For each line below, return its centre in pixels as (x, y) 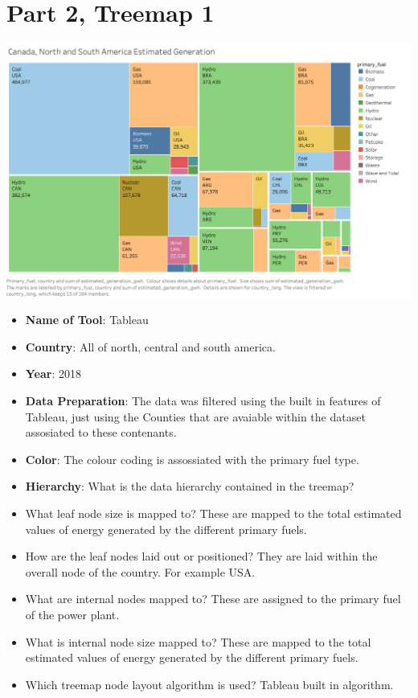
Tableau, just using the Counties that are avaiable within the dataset (195, 416)
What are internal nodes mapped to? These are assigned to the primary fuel (213, 599)
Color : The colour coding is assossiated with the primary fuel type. (192, 459)
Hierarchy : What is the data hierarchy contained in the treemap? (190, 486)
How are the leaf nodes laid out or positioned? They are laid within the (201, 556)
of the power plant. (72, 614)
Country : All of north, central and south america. (150, 346)
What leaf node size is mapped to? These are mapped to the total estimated (213, 513)
